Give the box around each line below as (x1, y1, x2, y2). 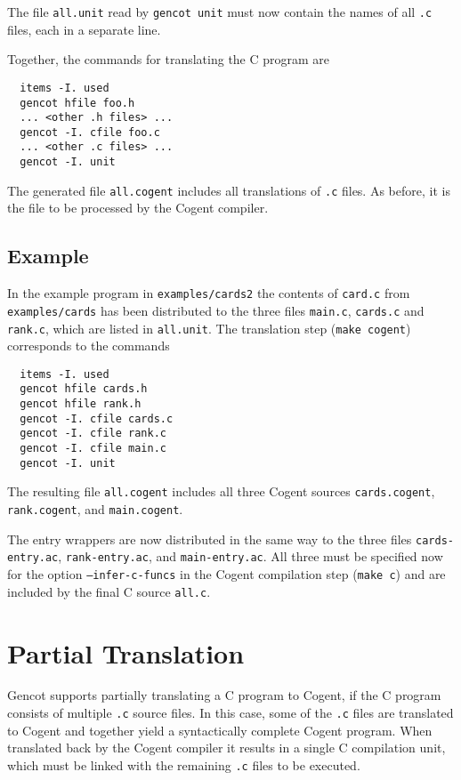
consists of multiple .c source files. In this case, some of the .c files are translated (7, 704, 454, 722)
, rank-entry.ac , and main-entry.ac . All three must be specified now (58, 547, 443, 566)
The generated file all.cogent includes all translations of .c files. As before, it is (7, 181, 450, 199)
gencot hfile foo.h (20, 96, 135, 109)
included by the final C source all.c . (7, 582, 211, 600)
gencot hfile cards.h (20, 382, 148, 396)
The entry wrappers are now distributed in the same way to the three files (7, 529, 412, 548)
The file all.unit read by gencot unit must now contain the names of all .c (7, 3, 433, 20)
